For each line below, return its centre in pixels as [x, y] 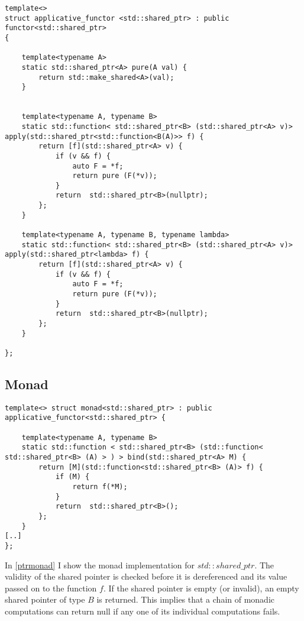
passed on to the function [51, 588]
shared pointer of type [45, 599]
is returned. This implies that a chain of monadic [186, 599]
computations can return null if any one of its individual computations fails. [143, 611]
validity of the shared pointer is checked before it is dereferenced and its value [146, 576]
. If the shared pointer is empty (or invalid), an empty [201, 588]
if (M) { [72, 477]
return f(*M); [100, 487]
